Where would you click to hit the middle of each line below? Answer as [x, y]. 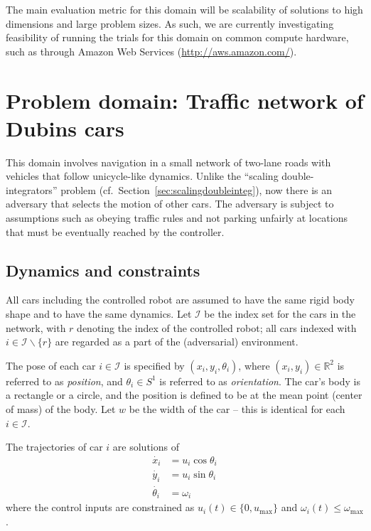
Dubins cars [65, 128]
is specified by [154, 365]
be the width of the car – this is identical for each [237, 409]
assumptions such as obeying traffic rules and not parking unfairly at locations [177, 218]
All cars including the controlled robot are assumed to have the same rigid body [180, 300]
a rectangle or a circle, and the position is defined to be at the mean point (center [184, 395]
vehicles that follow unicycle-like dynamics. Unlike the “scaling [142, 176]
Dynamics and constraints [103, 270]
